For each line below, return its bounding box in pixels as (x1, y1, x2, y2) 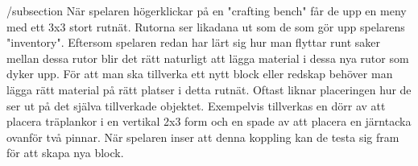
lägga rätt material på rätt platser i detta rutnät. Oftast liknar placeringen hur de (6, 81, 412, 98)
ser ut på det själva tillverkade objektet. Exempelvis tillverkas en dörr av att (6, 97, 386, 114)
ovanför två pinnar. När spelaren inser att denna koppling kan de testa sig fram (6, 128, 399, 145)
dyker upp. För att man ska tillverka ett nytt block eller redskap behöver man (6, 65, 393, 82)
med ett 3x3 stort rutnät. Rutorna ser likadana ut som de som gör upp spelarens (6, 18, 405, 35)
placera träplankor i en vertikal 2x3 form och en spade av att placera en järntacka (6, 113, 412, 130)
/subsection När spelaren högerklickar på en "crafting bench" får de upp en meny (6, 2, 407, 19)
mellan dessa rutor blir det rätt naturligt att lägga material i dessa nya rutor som (6, 49, 409, 66)
